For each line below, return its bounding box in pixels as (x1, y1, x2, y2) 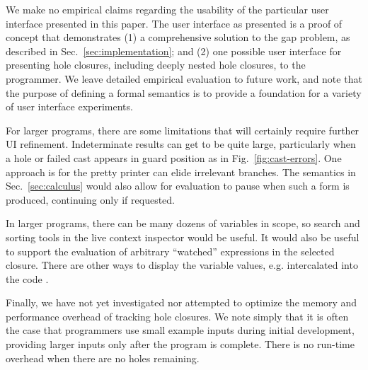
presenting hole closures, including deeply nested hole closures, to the (6, 57, 306, 72)
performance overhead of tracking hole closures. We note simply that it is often (6, 308, 349, 323)
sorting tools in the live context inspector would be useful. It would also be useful (6, 229, 360, 244)
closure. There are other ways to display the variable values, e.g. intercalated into (6, 258, 358, 272)
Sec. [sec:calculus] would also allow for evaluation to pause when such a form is (6, 178, 350, 193)
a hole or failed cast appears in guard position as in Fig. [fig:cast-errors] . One (6, 150, 342, 165)
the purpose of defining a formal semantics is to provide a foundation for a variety (6, 85, 362, 100)
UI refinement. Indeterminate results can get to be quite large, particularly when (6, 137, 356, 151)
